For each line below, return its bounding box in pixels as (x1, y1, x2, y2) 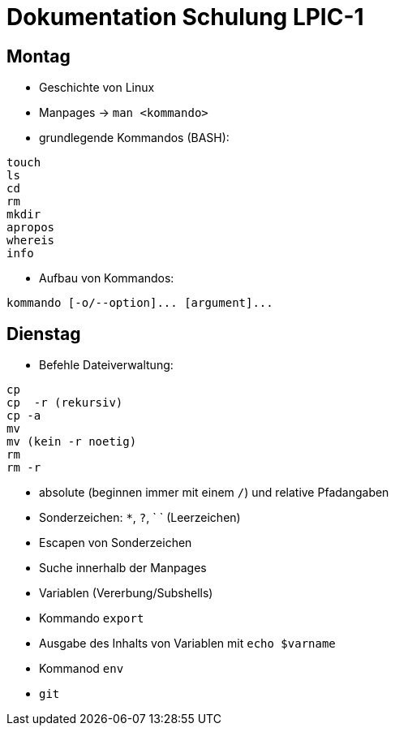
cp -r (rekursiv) (6, 396, 123, 410)
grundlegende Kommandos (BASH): (39, 131, 230, 145)
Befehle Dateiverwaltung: (39, 358, 174, 372)
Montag (6, 45, 71, 67)
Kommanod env (39, 661, 124, 676)
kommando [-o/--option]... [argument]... (6, 296, 273, 310)
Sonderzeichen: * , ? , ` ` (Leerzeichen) (39, 510, 241, 525)
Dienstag (6, 323, 81, 344)
